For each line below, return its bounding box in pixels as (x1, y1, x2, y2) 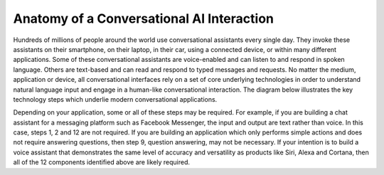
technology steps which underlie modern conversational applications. (13, 95, 218, 103)
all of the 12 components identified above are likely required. (13, 158, 191, 166)
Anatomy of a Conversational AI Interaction (13, 11, 274, 26)
